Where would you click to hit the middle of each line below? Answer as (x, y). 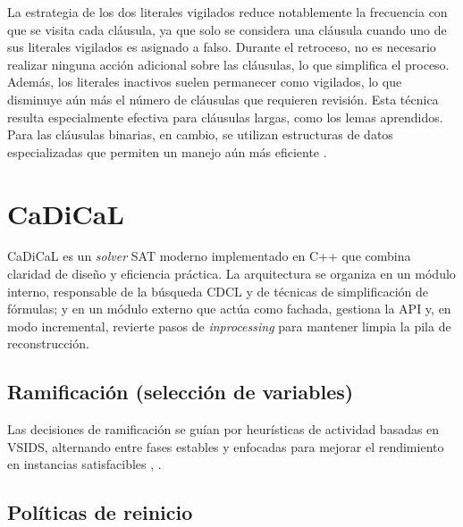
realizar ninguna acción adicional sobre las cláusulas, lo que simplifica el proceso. (228, 64)
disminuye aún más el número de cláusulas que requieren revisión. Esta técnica (223, 99)
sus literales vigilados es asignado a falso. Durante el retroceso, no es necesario (222, 47)
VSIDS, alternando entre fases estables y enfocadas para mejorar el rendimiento (226, 446)
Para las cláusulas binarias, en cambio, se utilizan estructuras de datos (200, 134)
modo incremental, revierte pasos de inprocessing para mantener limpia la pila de (229, 326)
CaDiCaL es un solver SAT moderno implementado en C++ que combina (209, 256)
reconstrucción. (48, 343)
